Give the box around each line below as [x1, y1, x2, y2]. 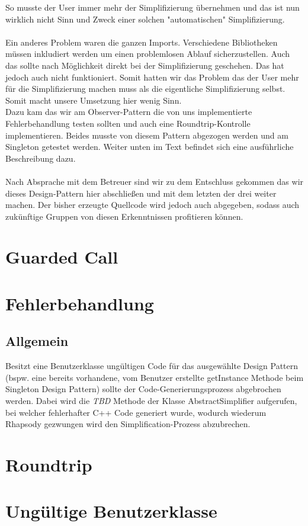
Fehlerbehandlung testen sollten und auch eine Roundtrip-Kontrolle [5, 117, 251, 129]
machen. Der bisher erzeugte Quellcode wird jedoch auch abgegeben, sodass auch [5, 198, 300, 211]
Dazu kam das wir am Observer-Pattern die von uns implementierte [5, 105, 252, 118]
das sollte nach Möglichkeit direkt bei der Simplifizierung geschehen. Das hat [5, 59, 284, 71]
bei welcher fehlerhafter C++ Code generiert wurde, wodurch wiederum [5, 406, 267, 418]
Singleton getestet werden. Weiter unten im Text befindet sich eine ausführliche [5, 140, 294, 153]
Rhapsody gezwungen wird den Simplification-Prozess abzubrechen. [5, 418, 251, 430]
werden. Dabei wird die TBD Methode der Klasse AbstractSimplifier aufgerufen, [5, 394, 297, 407]
